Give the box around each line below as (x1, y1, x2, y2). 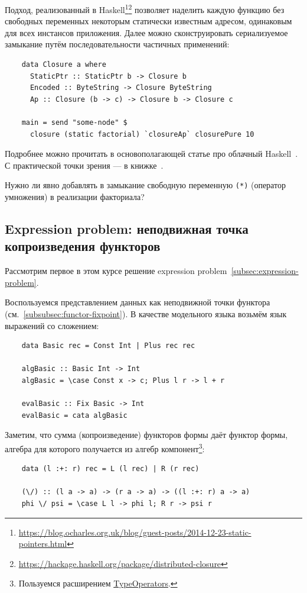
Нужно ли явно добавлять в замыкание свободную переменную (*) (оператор (5, 179, 286, 191)
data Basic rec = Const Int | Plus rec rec (21, 341, 195, 350)
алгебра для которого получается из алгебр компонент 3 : (5, 440, 205, 455)
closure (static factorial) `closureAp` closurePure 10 (30, 130, 254, 138)
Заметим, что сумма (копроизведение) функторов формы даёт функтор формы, (5, 428, 288, 441)
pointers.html (18, 537, 67, 550)
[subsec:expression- (231, 265, 299, 277)
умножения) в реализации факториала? (5, 191, 145, 203)
